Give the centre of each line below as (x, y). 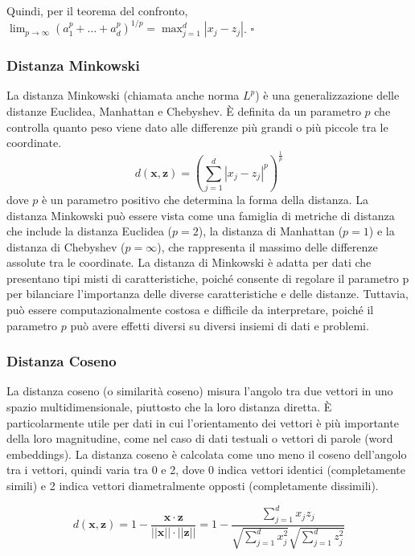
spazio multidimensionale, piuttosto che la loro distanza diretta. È (169, 407)
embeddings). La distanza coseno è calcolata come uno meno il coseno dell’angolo (207, 454)
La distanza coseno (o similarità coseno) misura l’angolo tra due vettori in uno (200, 391)
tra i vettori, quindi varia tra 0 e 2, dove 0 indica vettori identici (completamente (206, 470)
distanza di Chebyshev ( (66, 246)
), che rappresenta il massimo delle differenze (267, 246)
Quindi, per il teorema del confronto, (97, 10)
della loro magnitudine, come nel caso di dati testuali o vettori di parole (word (200, 438)
